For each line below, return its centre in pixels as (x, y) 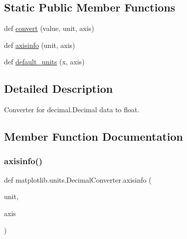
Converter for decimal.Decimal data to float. (72, 110)
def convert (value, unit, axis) (49, 28)
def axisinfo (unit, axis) (40, 45)
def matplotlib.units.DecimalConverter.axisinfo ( (78, 179)
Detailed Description (59, 89)
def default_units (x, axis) (44, 62)
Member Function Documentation (94, 136)
